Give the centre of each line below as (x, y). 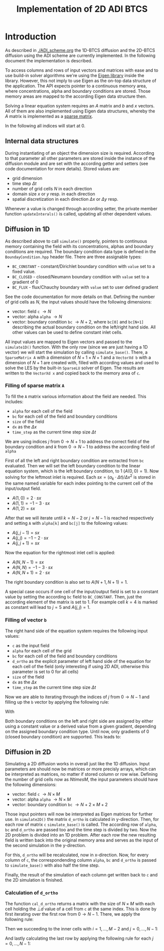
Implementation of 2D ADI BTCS (82, 9)
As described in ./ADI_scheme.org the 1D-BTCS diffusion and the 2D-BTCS (80, 50)
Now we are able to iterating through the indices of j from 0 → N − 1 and (77, 697)
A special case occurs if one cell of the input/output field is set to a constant (82, 592)
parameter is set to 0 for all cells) (45, 672)
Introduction (31, 37)
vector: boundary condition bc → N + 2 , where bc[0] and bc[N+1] (78, 322)
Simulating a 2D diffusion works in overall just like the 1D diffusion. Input (77, 764)
